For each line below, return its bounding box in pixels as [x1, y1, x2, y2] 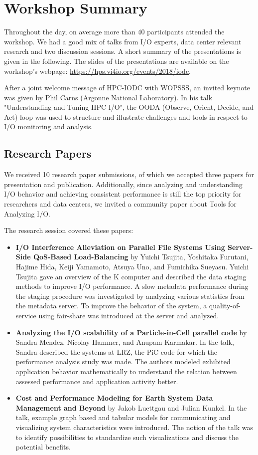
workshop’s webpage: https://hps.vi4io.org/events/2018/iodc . [4, 65, 191, 76]
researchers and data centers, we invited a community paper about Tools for [4, 199, 237, 209]
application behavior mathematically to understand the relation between [15, 366, 237, 376]
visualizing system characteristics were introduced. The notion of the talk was [15, 422, 253, 432]
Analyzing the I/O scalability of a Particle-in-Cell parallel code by [15, 327, 247, 337]
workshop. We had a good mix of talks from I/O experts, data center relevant [4, 36, 242, 46]
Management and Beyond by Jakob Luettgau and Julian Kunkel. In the [15, 402, 247, 413]
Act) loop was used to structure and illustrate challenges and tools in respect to [4, 111, 248, 122]
